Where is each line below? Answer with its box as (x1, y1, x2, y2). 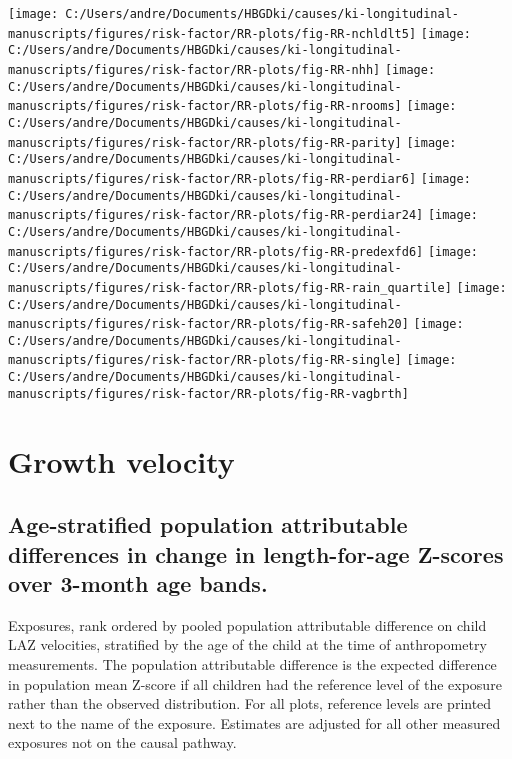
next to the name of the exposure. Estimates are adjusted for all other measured (8, 712, 501, 733)
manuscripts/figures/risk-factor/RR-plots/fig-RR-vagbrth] (8, 386, 409, 401)
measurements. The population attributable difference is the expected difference (8, 653, 497, 674)
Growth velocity (8, 440, 235, 481)
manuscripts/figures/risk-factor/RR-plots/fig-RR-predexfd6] (8, 244, 424, 259)
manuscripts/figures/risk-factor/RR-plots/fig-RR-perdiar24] (8, 208, 424, 223)
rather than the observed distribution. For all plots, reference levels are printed (8, 693, 492, 714)
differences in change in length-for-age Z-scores (8, 538, 504, 569)
